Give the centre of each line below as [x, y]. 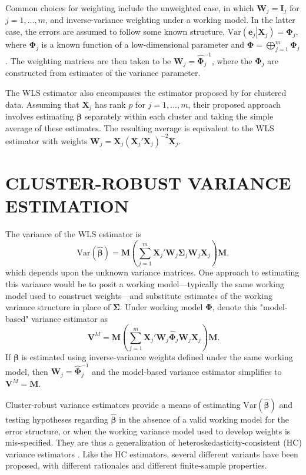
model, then [27, 371]
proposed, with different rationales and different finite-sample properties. [136, 465]
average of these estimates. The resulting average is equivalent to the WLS [140, 127]
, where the [232, 60]
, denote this [235, 307]
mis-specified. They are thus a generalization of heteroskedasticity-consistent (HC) [154, 442]
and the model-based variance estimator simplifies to [187, 371]
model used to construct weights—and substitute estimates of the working [139, 295]
